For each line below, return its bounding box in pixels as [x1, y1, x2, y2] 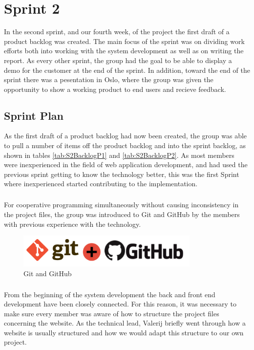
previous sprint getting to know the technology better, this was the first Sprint [4, 169, 239, 179]
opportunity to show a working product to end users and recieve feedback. [4, 84, 226, 94]
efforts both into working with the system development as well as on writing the [4, 45, 244, 56]
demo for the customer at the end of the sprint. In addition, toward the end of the [4, 65, 250, 75]
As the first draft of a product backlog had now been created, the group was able [4, 131, 247, 141]
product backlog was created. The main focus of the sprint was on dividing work [4, 36, 245, 46]
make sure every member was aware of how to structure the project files [4, 308, 219, 318]
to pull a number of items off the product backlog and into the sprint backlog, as [4, 140, 246, 151]
